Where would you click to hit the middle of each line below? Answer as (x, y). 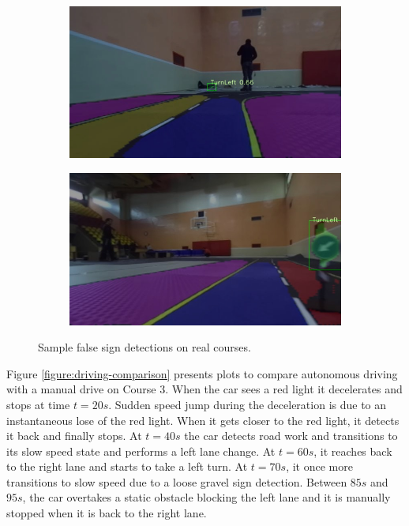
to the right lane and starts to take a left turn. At (127, 466)
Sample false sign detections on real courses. (144, 347)
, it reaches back (353, 451)
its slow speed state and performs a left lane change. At (141, 451)
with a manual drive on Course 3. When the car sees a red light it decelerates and (204, 389)
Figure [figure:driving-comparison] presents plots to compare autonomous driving (202, 373)
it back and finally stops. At (74, 436)
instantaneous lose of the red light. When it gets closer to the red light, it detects (203, 420)
